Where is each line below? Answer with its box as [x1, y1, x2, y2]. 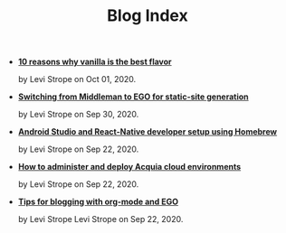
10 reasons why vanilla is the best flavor [17, 56, 172, 68]
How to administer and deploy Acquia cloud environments [17, 162, 242, 172]
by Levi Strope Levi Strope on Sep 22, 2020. [17, 214, 184, 225]
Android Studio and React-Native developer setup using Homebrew [17, 126, 278, 137]
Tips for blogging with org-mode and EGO [17, 196, 179, 208]
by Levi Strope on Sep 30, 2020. [17, 109, 139, 120]
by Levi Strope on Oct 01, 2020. [17, 74, 137, 85]
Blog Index [107, 5, 188, 26]
